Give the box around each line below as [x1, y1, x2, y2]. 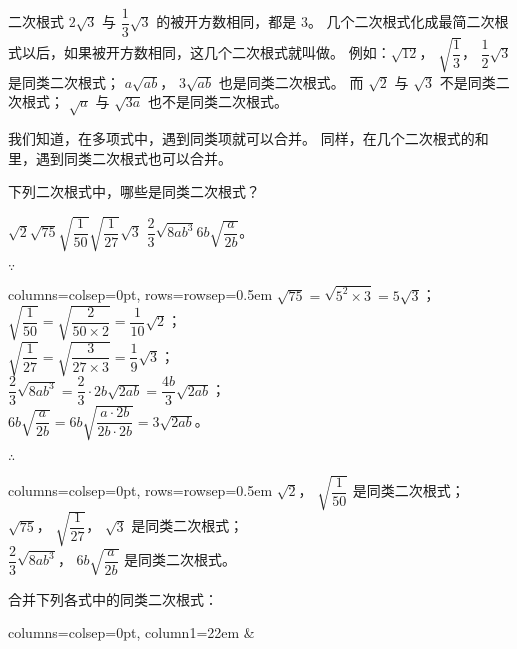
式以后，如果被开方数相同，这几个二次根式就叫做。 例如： [8, 42, 391, 63]
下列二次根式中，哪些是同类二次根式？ [8, 181, 260, 202]
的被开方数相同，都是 [156, 11, 297, 32]
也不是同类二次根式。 [148, 91, 289, 112]
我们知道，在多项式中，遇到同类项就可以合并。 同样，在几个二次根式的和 [8, 127, 489, 148]
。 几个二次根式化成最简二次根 [307, 11, 509, 32]
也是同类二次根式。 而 [218, 71, 364, 92]
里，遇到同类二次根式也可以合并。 [8, 147, 232, 168]
